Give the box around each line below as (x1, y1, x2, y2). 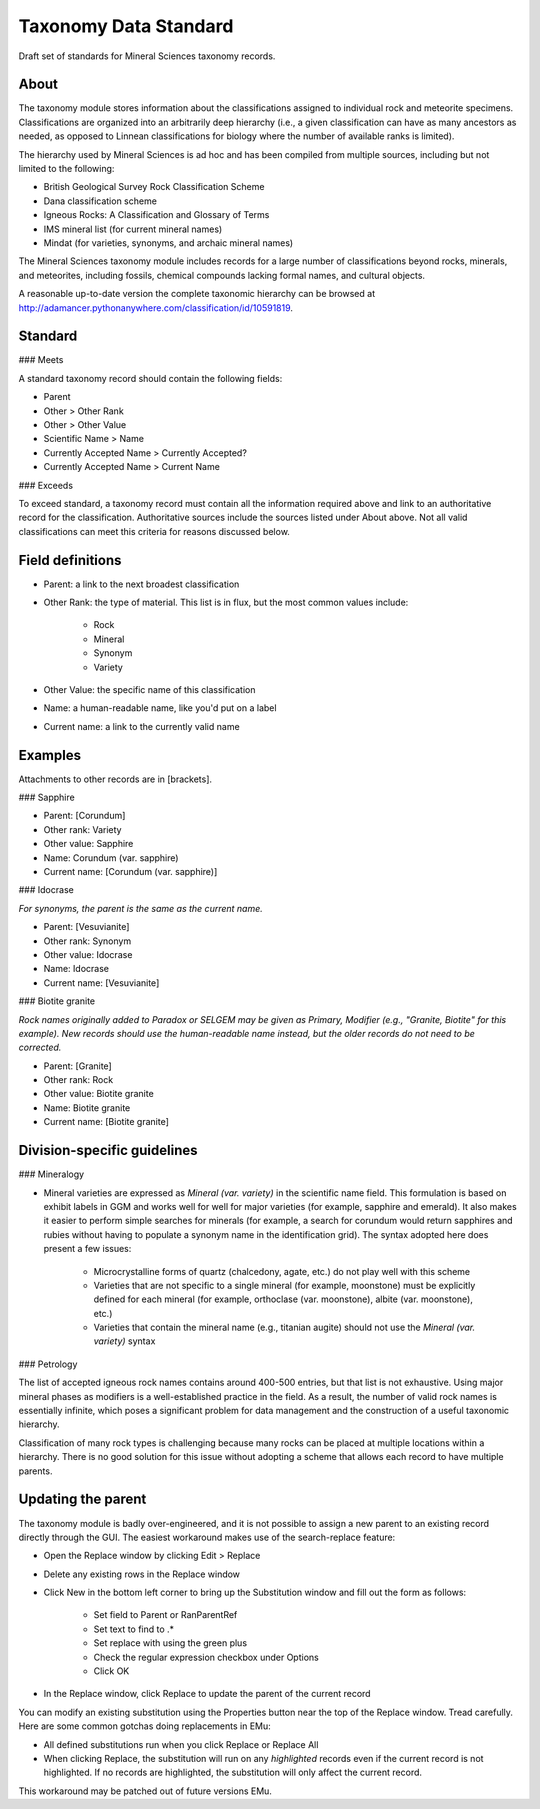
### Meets (18, 354, 64, 366)
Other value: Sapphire (43, 838, 134, 850)
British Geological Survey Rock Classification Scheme (43, 181, 265, 193)
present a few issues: (43, 1243, 132, 1255)
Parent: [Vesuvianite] (43, 921, 130, 933)
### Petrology (18, 1358, 78, 1370)
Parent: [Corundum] (43, 810, 126, 822)
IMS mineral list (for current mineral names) (43, 223, 223, 235)
